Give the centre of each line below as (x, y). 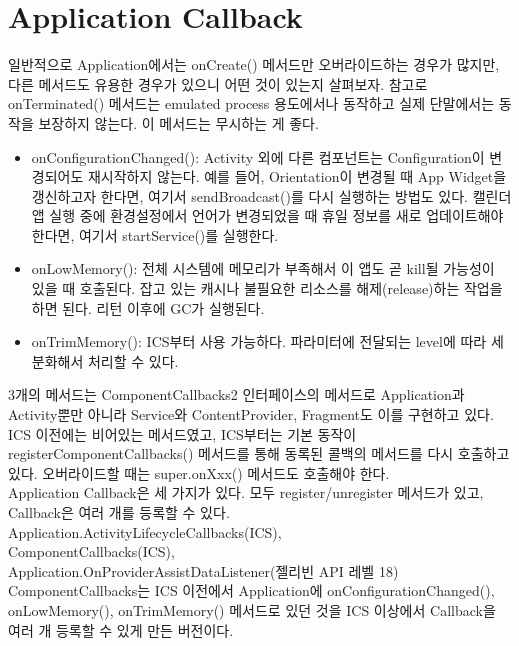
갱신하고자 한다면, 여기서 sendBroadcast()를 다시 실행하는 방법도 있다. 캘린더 (271, 195)
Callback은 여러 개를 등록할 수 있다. (119, 512)
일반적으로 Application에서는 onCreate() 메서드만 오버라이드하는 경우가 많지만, (254, 64)
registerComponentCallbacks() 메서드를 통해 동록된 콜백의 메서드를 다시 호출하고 (259, 453)
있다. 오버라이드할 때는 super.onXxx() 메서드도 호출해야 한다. (199, 472)
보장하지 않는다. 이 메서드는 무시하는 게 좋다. (178, 122)
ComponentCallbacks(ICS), (91, 551)
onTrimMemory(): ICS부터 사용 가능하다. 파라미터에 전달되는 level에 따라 (259, 341)
